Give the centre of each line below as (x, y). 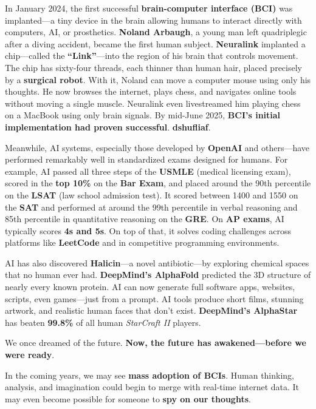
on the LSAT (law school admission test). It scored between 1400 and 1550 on (152, 194)
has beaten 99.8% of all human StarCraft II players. (103, 322)
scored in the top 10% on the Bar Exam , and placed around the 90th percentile (158, 183)
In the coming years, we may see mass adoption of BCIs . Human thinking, (149, 375)
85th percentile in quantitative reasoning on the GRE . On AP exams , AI (145, 219)
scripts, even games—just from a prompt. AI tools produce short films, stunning (154, 298)
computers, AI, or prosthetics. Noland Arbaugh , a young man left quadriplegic (156, 32)
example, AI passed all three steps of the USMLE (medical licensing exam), (148, 171)
